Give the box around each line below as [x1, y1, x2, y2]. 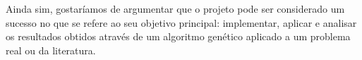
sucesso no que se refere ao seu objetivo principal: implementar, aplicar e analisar [6, 15, 357, 30]
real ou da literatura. [6, 42, 96, 57]
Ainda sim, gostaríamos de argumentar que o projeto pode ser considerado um [6, 1, 345, 16]
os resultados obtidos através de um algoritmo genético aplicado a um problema [6, 29, 351, 44]
